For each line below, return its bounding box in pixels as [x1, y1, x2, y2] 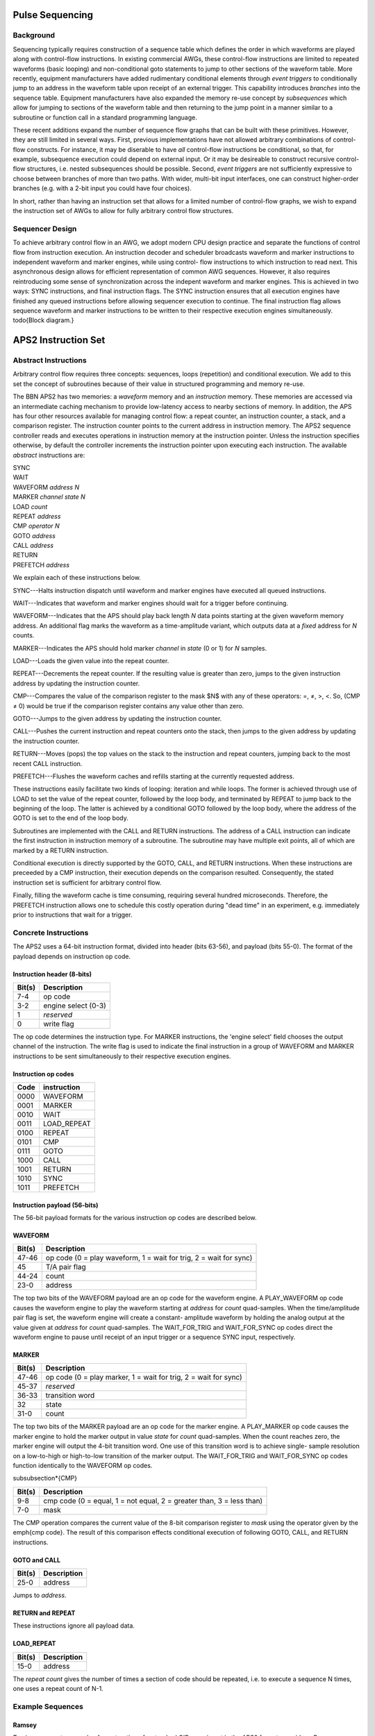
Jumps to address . [12, 1591, 67, 1599]
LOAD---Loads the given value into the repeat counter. [12, 656, 169, 665]
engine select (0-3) [43, 1001, 107, 1010]
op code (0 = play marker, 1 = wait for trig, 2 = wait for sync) [45, 1372, 242, 1382]
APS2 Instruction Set [12, 334, 106, 347]
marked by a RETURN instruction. [12, 846, 109, 854]
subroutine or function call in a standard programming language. [12, 113, 197, 122]
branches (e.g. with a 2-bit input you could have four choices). [12, 184, 192, 192]
